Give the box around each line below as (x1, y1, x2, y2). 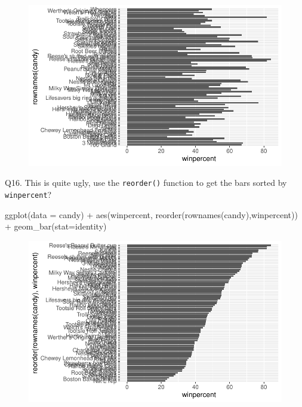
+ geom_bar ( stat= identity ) (5, 220, 107, 232)
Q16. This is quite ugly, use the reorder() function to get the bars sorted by (5, 176, 287, 189)
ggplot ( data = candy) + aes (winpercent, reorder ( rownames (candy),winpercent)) (5, 208, 298, 221)
